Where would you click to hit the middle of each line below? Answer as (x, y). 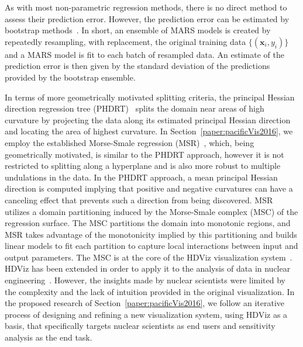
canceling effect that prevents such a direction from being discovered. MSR (139, 199)
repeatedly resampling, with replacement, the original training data (125, 41)
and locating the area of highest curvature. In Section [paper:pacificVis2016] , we (149, 131)
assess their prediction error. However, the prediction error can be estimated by (147, 18)
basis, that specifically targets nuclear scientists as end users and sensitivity (140, 326)
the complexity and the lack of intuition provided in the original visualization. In (150, 291)
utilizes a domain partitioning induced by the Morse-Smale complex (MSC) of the (151, 211)
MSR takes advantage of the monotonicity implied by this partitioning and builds (151, 234)
